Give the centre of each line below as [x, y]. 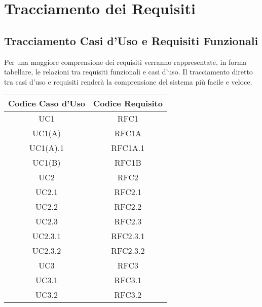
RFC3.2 [128, 295]
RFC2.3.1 [128, 236]
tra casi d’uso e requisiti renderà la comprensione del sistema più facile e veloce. [128, 81]
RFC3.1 [128, 280]
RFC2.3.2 [128, 251]
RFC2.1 [128, 192]
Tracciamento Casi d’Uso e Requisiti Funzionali [131, 40]
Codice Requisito [128, 103]
